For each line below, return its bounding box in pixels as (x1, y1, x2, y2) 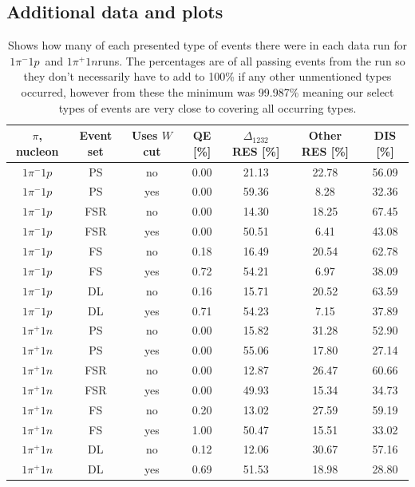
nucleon (15, 142, 59, 159)
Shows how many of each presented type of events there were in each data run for (7, 37, 408, 53)
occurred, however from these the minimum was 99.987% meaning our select (21, 83, 394, 100)
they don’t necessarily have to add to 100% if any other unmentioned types (23, 68, 392, 85)
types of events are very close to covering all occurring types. (58, 99, 357, 116)
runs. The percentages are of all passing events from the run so (97, 52, 405, 69)
